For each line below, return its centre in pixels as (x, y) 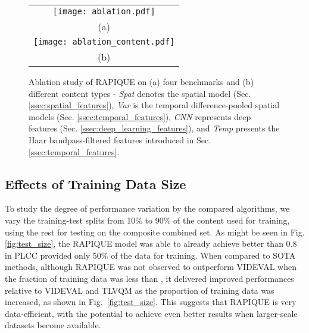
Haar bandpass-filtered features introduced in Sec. (120, 139)
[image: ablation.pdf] (104, 11)
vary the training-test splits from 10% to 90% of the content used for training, (147, 220)
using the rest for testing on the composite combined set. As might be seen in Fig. (155, 232)
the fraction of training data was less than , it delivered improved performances (149, 278)
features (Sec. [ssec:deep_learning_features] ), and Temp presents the (154, 128)
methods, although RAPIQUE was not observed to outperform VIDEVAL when (151, 267)
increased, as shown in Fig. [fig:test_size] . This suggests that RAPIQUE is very (151, 302)
